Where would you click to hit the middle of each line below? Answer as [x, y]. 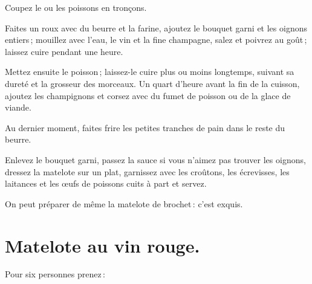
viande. [18, 107]
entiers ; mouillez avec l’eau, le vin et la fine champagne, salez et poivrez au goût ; [156, 40]
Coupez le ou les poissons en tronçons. [76, 7]
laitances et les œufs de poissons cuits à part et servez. [106, 183]
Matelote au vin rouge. [102, 245]
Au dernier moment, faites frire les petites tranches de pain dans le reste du [145, 127]
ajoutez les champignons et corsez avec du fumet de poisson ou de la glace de [148, 95]
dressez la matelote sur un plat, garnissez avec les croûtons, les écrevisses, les [147, 171]
